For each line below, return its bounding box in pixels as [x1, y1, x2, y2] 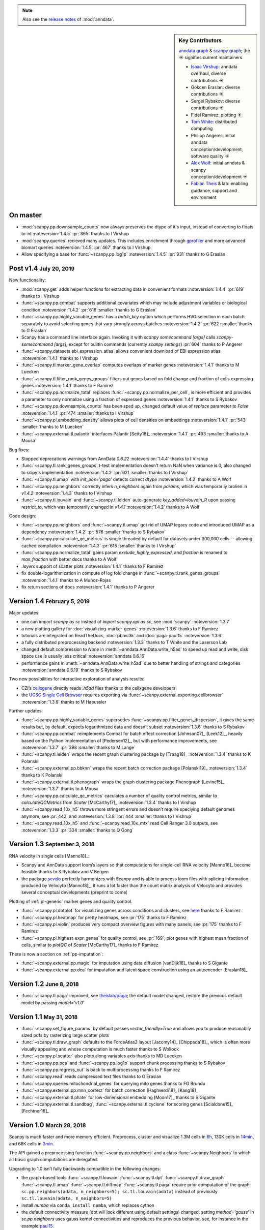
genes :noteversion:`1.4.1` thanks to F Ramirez [21, 383, 114, 389]
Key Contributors [179, 37, 222, 44]
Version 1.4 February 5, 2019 [9, 597, 90, 605]
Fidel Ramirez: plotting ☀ [191, 112, 242, 118]
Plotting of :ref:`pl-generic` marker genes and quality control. [9, 898, 132, 904]
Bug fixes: [9, 447, 29, 453]
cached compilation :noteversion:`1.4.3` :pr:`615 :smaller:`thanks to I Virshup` [21, 543, 176, 549]
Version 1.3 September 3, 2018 [9, 840, 95, 848]
